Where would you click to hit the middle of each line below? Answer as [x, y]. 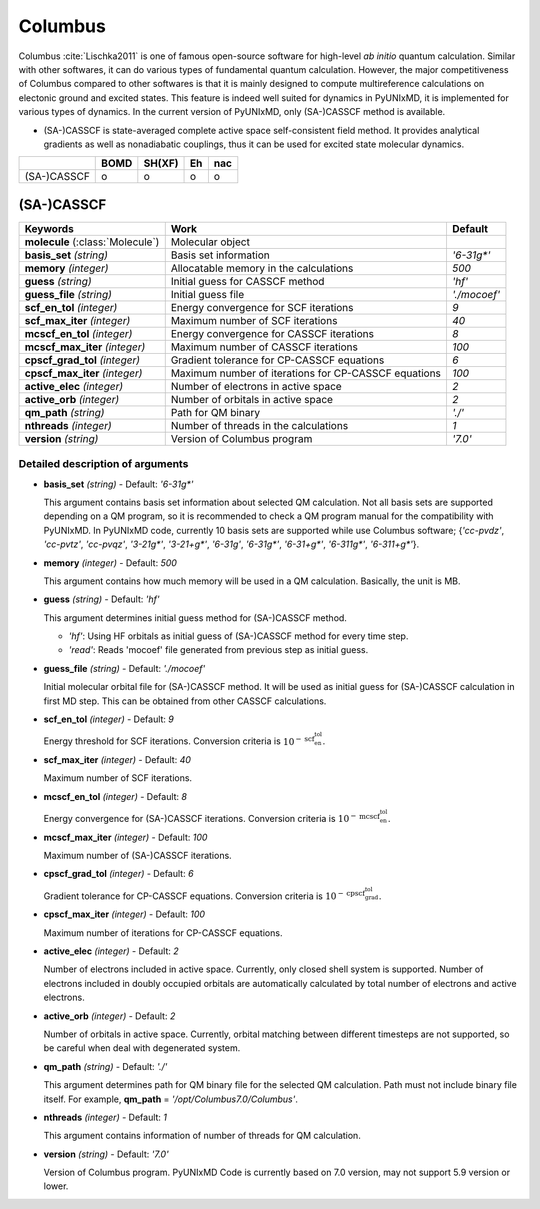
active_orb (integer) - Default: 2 [109, 1016]
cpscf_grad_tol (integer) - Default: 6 [118, 874]
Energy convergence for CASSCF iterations [272, 333]
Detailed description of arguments [103, 464]
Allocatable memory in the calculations [262, 268]
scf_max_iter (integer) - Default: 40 [117, 759]
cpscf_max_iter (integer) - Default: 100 [124, 914]
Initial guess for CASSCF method [247, 281]
